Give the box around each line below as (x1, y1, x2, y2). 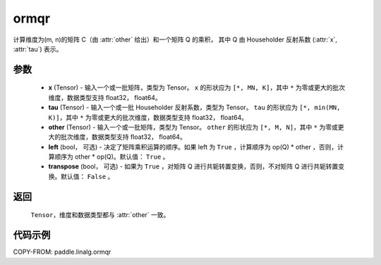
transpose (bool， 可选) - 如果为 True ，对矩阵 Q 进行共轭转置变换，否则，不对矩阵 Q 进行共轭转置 (48, 162, 339, 171)
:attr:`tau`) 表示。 (13, 44, 63, 53)
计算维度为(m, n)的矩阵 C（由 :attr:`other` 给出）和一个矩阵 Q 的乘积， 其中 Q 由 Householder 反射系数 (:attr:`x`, (13, 35, 338, 44)
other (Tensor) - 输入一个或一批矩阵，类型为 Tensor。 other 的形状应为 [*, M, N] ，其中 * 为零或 (48, 123, 338, 131)
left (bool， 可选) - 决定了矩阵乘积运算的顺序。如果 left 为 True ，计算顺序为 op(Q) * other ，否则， (48, 142, 338, 151)
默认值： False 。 (60, 172, 114, 180)
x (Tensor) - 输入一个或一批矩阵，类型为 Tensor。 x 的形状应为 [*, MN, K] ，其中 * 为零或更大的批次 (48, 83, 346, 92)
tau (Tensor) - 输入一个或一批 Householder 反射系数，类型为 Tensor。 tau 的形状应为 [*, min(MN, (48, 103, 341, 112)
